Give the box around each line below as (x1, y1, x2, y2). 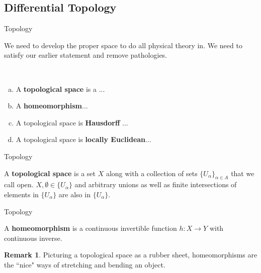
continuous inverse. (4, 232, 62, 243)
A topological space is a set (4, 168, 96, 178)
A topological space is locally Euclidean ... (16, 134, 151, 145)
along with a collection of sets (106, 168, 198, 178)
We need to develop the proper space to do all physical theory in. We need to (4, 40, 242, 50)
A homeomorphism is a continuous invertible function (4, 223, 177, 233)
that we (231, 168, 254, 178)
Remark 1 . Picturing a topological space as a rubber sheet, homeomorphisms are (4, 249, 257, 260)
